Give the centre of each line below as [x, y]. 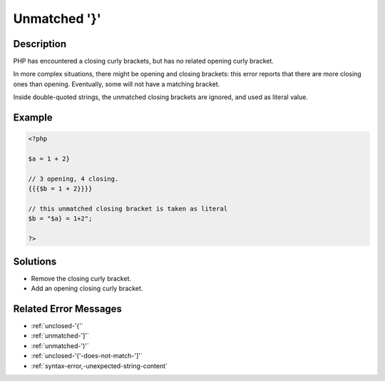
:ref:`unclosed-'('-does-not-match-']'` [87, 356]
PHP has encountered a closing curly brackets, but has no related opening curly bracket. [144, 61]
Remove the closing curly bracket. [81, 278]
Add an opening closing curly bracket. [87, 288]
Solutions [35, 261]
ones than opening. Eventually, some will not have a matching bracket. [117, 84]
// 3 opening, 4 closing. [73, 179]
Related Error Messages [68, 309]
